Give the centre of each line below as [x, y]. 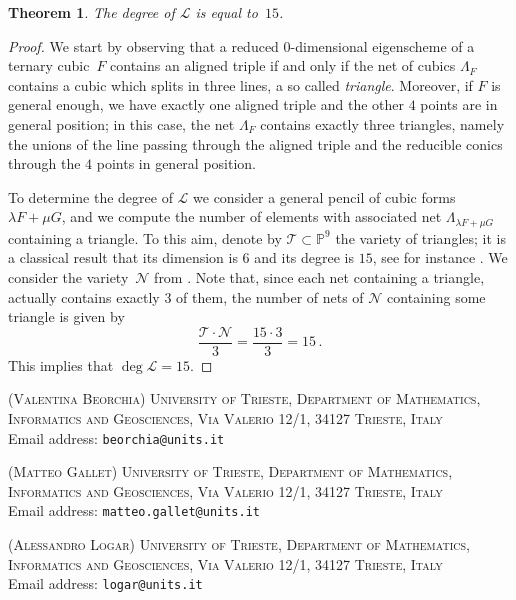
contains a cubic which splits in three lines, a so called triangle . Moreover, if [240, 84]
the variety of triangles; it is [420, 237]
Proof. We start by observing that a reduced [143, 45]
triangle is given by [66, 316]
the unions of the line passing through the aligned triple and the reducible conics [255, 143]
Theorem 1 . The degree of [91, 12]
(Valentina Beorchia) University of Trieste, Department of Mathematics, [244, 398]
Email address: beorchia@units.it [116, 437]
